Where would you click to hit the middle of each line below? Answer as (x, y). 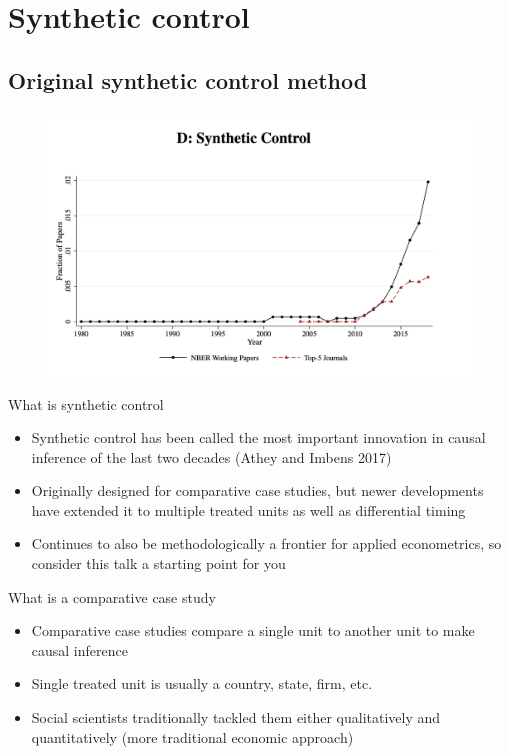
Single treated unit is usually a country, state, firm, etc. (202, 683)
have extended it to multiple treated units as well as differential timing (248, 509)
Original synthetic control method (188, 79)
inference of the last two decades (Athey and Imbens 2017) (211, 456)
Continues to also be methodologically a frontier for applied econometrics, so (266, 543)
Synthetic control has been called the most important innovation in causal (258, 437)
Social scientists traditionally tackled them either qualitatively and (236, 717)
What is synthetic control (86, 403)
